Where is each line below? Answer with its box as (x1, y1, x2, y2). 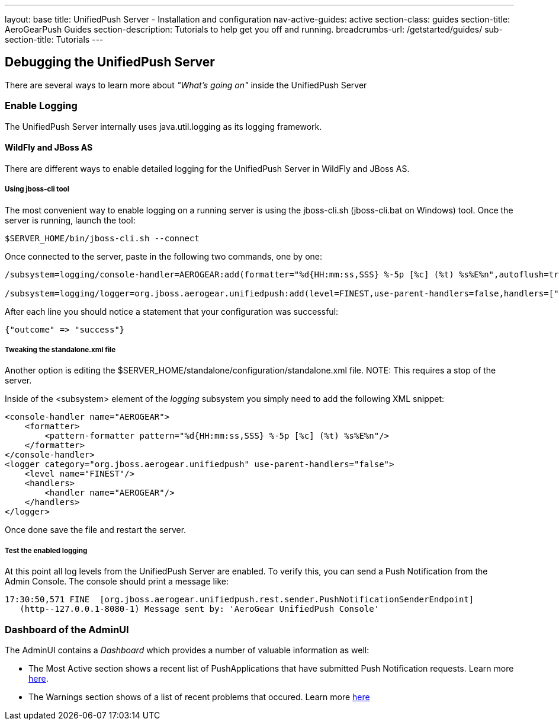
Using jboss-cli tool (5, 185, 69, 194)
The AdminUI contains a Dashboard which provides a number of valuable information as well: (5, 644, 370, 655)
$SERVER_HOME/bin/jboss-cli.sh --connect (5, 233, 200, 243)
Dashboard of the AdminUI (5, 623, 129, 635)
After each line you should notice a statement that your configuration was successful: (5, 306, 339, 317)
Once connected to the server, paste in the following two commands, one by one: (5, 251, 323, 261)
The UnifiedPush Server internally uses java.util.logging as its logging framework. (5, 121, 322, 132)
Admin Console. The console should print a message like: (5, 576, 229, 587)
